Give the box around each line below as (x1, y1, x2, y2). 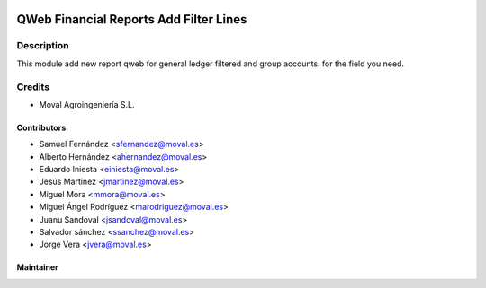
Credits (16, 81, 49, 93)
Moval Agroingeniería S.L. (39, 99, 135, 109)
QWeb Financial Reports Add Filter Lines (16, 12, 247, 27)
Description (16, 39, 69, 52)
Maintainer (16, 262, 58, 273)
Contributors (16, 122, 67, 133)
